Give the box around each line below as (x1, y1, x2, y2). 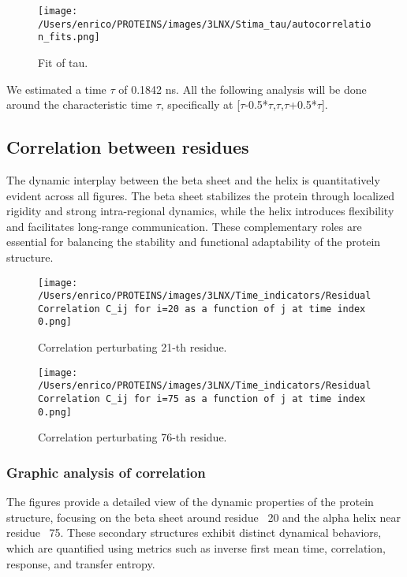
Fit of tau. (38, 54, 88, 70)
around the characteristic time (6, 96, 152, 113)
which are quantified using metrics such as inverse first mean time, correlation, (6, 539, 386, 556)
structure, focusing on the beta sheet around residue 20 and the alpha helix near (6, 508, 401, 525)
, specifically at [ (160, 96, 241, 113)
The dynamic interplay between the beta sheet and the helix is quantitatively (6, 171, 380, 188)
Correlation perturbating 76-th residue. (38, 429, 227, 445)
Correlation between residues (6, 135, 249, 159)
